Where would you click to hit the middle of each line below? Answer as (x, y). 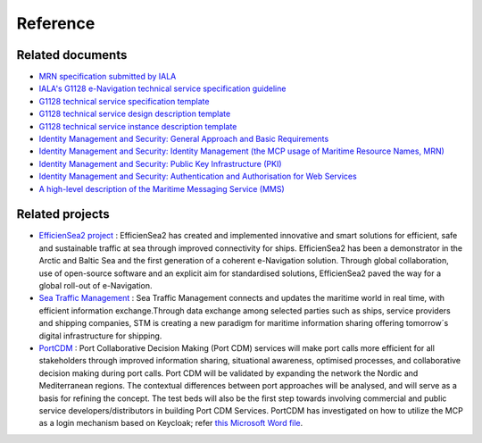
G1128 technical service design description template (135, 114)
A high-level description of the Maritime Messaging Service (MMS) (162, 188)
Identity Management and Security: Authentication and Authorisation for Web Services (198, 176)
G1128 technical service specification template (124, 101)
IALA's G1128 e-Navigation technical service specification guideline (162, 88)
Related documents (72, 55)
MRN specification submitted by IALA (108, 77)
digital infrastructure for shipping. (100, 336)
